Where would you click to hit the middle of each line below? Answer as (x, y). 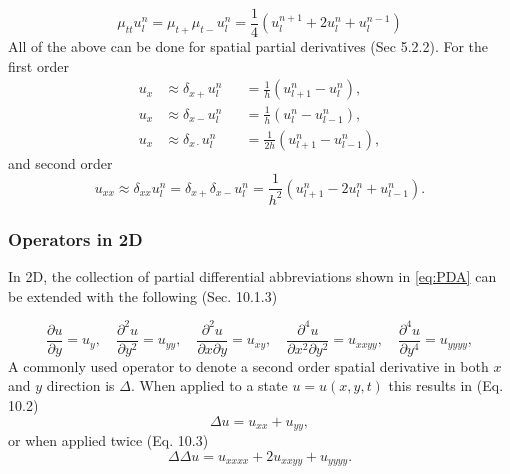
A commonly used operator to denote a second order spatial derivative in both (248, 365)
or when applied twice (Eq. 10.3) (108, 440)
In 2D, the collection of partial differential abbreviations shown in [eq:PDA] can (252, 276)
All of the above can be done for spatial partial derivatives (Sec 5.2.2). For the (248, 46)
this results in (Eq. (446, 385)
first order (38, 65)
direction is (80, 385)
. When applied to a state (209, 385)
